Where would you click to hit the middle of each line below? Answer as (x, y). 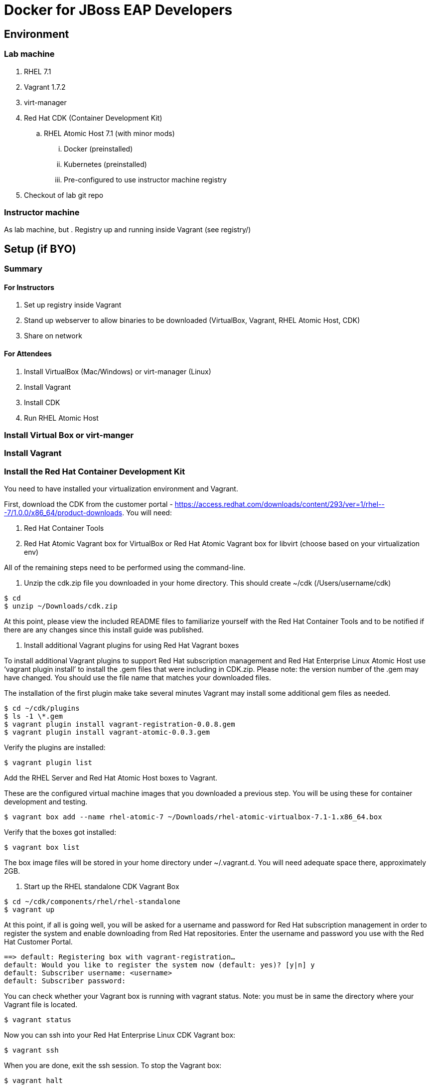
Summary (23, 269)
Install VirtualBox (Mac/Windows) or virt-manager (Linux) (118, 371)
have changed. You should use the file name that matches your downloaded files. (138, 678)
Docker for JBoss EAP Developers (118, 10)
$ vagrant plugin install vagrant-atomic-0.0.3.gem (107, 732)
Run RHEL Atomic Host (61, 418)
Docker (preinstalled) (98, 149)
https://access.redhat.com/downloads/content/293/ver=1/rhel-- (280, 504)
